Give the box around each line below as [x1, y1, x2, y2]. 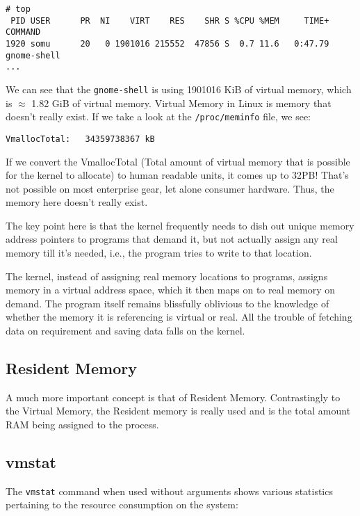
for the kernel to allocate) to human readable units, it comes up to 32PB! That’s [6, 168, 349, 182]
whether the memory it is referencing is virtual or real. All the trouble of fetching [6, 309, 352, 324]
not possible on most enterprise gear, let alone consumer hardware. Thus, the [6, 181, 334, 195]
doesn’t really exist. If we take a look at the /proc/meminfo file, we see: [6, 109, 311, 124]
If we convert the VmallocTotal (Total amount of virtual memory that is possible [6, 154, 350, 168]
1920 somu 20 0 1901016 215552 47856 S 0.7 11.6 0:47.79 [6, 38, 329, 49]
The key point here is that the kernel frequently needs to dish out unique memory [6, 218, 354, 232]
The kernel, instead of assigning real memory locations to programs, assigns [6, 268, 328, 283]
